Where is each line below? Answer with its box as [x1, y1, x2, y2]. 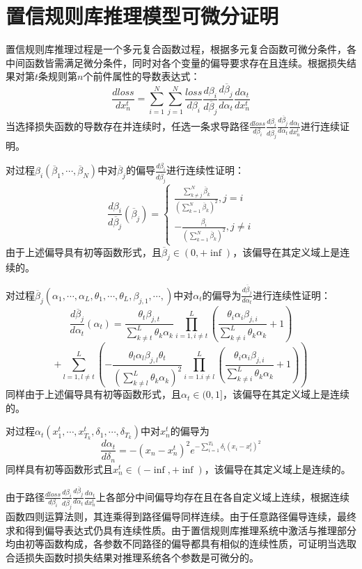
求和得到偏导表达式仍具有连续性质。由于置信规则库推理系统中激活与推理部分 [6, 522, 356, 537]
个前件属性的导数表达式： [83, 69, 200, 83]
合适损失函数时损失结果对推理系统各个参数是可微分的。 [6, 550, 259, 564]
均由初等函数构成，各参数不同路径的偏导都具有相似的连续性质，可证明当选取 [6, 536, 356, 551]
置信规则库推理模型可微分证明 [6, 1, 279, 30]
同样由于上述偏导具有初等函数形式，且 [6, 387, 181, 401]
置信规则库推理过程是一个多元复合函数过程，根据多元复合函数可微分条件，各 [6, 42, 356, 56]
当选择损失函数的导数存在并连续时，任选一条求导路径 [6, 118, 249, 133]
